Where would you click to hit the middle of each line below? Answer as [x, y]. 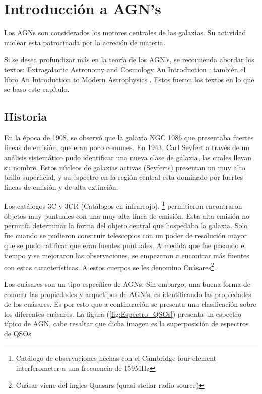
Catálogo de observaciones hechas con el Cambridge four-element [116, 358]
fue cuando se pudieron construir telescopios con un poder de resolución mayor [126, 235]
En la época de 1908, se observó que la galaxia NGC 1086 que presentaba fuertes [129, 137]
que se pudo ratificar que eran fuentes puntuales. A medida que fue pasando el [125, 245]
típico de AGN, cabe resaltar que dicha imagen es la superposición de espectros [126, 324]
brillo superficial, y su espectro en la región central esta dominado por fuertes [124, 177]
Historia [25, 116]
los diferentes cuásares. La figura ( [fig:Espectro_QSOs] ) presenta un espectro [123, 313]
